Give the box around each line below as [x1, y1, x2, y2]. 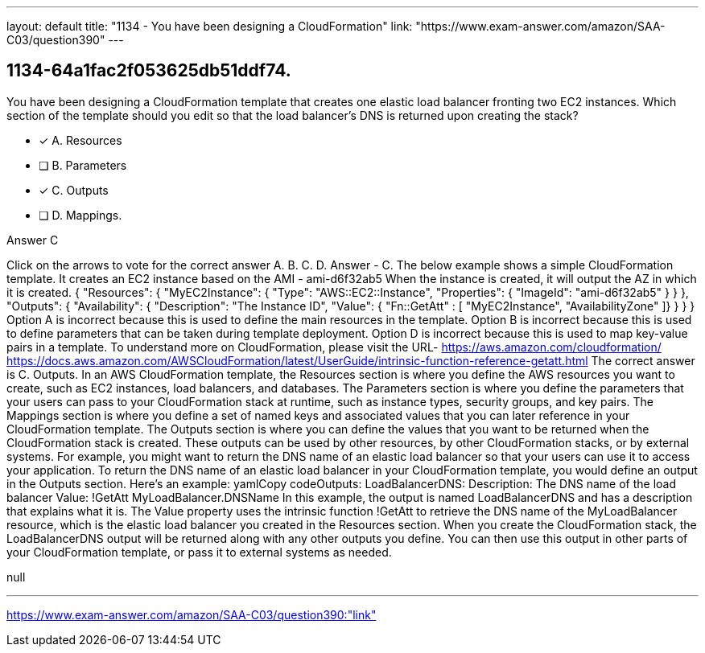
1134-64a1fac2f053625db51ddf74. [6, 60, 291, 81]
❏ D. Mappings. [39, 207, 122, 222]
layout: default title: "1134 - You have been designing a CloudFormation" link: [6, 19, 413, 33]
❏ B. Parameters [39, 158, 127, 172]
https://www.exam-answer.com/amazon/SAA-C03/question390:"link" [6, 607, 377, 622]
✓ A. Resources [39, 133, 122, 147]
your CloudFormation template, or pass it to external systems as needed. [6, 544, 392, 559]
